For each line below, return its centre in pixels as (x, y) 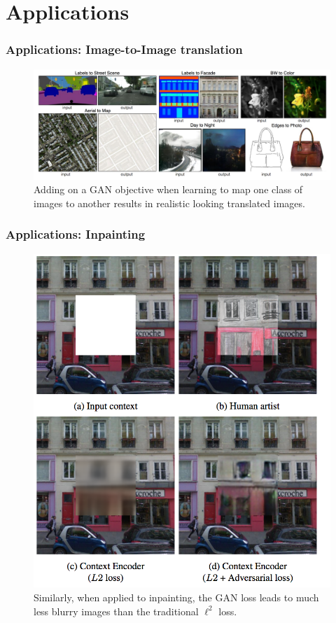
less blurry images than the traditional (116, 611)
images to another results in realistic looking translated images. (169, 203)
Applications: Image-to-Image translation (124, 49)
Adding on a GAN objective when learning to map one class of (168, 189)
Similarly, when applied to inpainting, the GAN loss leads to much (176, 597)
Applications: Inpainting (76, 234)
